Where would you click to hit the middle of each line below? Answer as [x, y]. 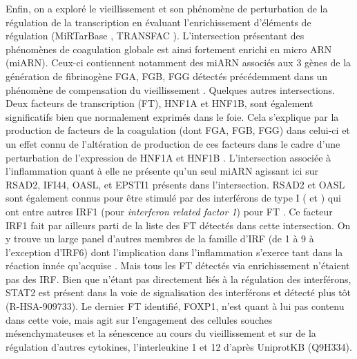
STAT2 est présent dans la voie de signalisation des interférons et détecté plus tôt [178, 292]
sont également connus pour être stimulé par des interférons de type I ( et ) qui [173, 198]
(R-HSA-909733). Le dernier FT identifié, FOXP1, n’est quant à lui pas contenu [175, 306]
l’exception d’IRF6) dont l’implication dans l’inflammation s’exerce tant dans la [174, 252]
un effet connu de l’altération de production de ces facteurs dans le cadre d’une [173, 143]
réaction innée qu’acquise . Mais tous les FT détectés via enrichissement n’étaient [178, 265]
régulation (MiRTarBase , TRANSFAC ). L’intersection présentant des [155, 36]
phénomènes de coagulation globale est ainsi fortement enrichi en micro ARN [169, 49]
